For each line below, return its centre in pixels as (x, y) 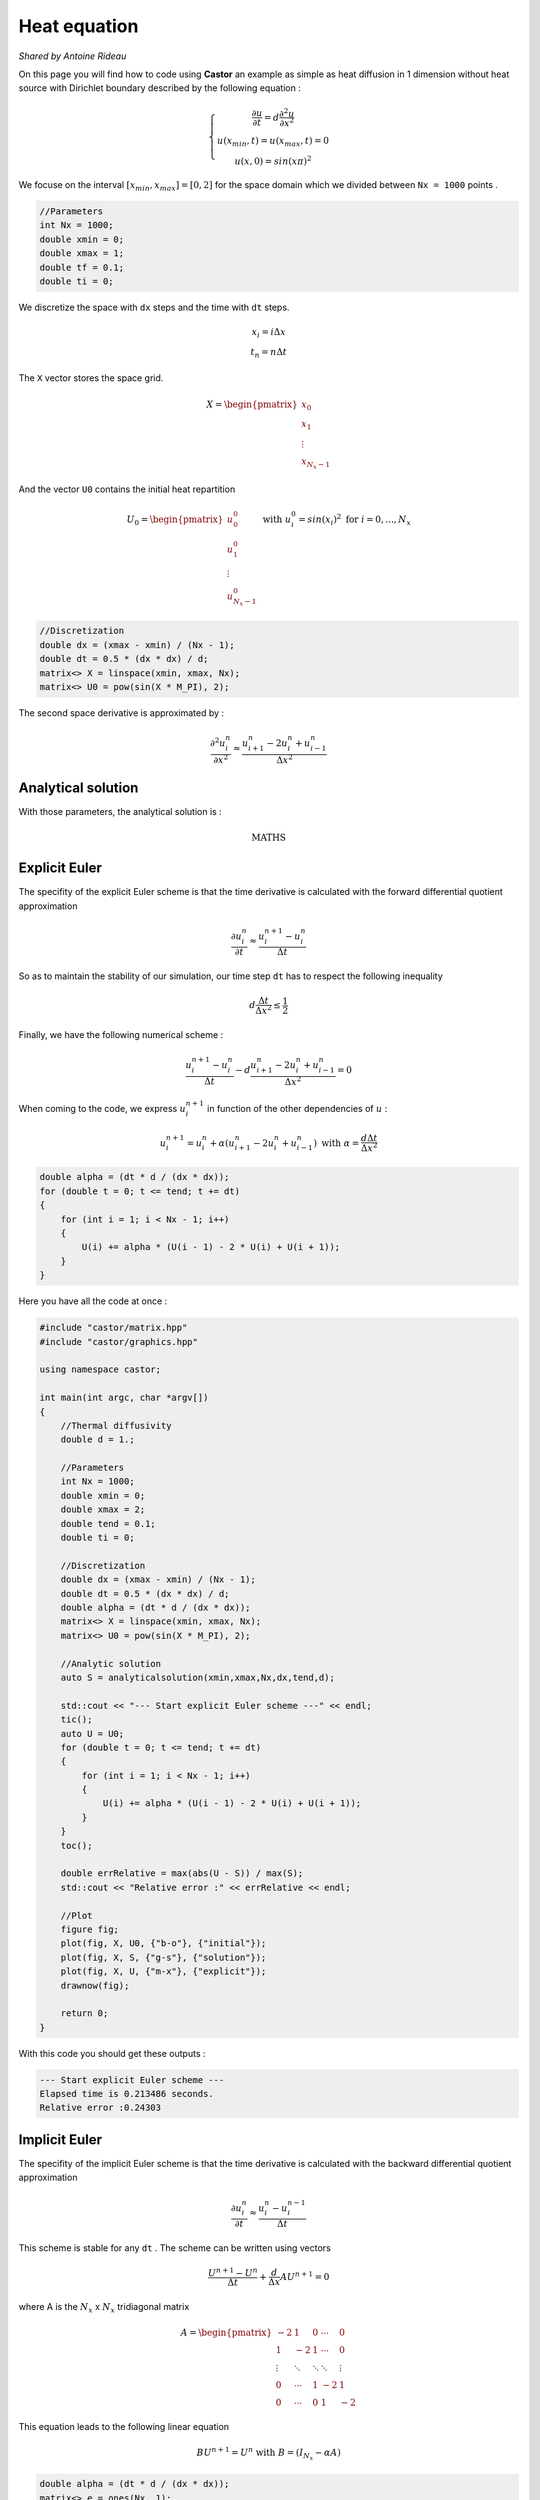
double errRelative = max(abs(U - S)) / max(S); (182, 1873)
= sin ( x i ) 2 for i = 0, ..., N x (355, 519)
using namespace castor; (100, 1369)
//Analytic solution (111, 1663)
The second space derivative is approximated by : (121, 713)
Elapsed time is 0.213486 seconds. (126, 2094)
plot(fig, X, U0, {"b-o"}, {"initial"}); (163, 1943)
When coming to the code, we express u (102, 1108)
